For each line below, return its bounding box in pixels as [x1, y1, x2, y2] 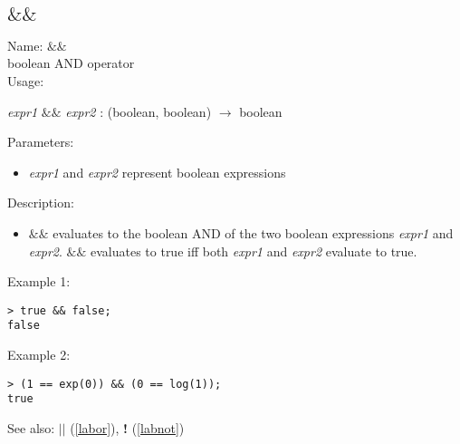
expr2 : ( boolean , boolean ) [65, 101, 212, 121]
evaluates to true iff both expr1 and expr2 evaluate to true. [90, 241, 417, 260]
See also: [7, 418, 55, 437]
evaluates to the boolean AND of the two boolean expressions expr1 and [53, 223, 454, 242]
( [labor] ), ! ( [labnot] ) [70, 418, 185, 437]
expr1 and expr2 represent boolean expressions [28, 162, 286, 181]
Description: [7, 193, 74, 212]
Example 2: [7, 345, 71, 364]
